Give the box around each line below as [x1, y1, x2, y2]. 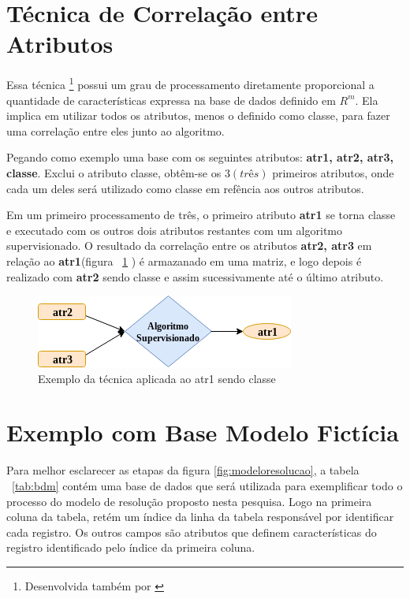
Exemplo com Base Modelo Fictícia [6, 416, 399, 448]
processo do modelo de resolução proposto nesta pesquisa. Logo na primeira [6, 493, 372, 509]
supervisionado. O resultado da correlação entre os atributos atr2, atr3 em [6, 237, 372, 254]
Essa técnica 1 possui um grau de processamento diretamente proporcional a [6, 74, 375, 92]
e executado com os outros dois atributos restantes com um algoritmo [6, 221, 343, 238]
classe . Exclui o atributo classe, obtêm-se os [6, 164, 222, 180]
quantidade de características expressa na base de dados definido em [6, 91, 336, 108]
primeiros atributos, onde [272, 164, 394, 180]
